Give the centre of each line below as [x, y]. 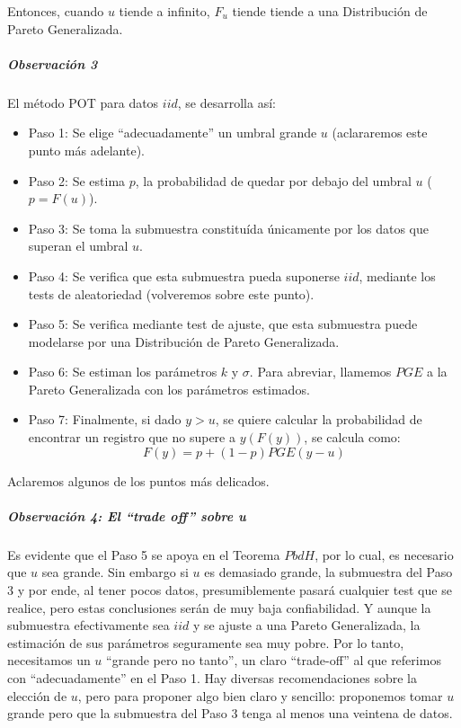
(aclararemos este [380, 133]
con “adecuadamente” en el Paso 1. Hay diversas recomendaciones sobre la [213, 677]
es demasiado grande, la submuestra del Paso [328, 572]
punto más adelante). [86, 150]
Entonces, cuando [56, 11]
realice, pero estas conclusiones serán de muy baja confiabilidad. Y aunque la [219, 607]
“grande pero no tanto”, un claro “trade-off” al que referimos [274, 660]
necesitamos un [49, 660]
